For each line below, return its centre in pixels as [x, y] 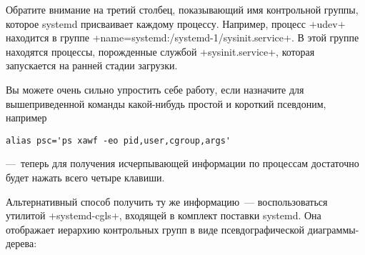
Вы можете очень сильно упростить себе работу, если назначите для [155, 89]
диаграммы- [333, 229]
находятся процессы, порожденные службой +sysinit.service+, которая [160, 51]
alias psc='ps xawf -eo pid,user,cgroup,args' [118, 140]
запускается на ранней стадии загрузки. [92, 65]
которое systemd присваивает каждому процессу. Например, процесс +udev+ [176, 23]
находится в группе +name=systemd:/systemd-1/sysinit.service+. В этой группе [182, 37]
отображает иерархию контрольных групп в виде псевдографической [155, 229]
